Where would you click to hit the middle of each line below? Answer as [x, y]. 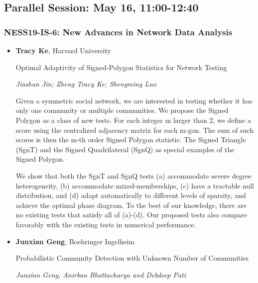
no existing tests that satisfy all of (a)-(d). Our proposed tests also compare [131, 215]
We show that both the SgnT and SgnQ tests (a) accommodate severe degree [133, 175]
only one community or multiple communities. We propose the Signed [122, 110]
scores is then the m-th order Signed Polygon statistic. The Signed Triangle [131, 140]
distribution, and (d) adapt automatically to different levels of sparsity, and [131, 195]
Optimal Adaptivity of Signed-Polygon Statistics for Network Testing [121, 67]
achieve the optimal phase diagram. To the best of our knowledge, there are [131, 205]
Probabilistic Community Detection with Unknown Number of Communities [132, 258]
